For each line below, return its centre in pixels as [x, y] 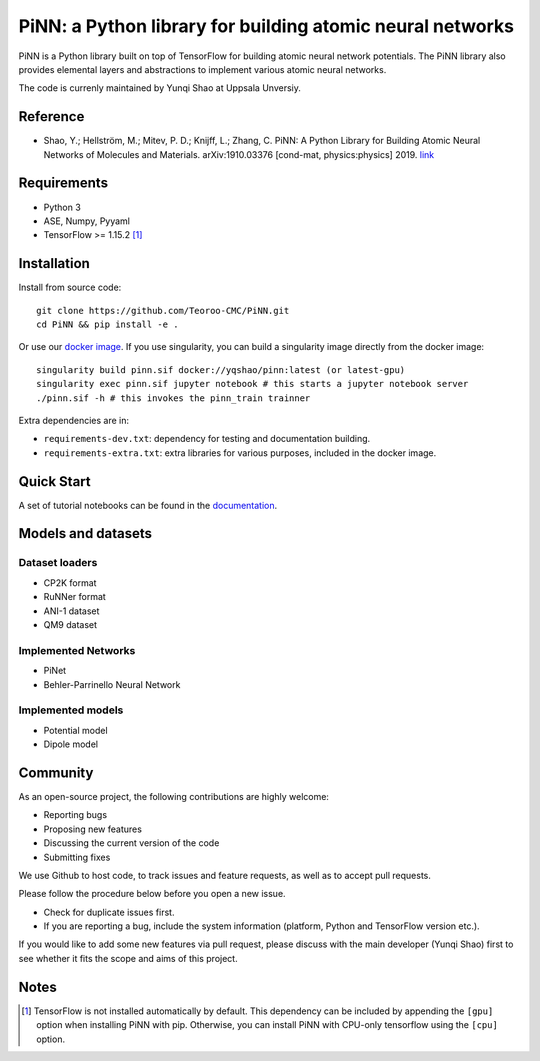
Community [56, 772]
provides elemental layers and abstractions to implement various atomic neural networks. [202, 69]
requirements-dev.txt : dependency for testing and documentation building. [207, 439]
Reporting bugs [75, 815]
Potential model [76, 730]
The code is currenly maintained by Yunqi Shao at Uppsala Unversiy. [160, 88]
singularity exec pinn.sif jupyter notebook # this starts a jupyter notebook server [252, 384]
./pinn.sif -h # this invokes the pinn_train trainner [173, 398]
